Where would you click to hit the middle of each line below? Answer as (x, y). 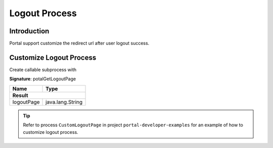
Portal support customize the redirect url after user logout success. (79, 43)
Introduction (29, 31)
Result (20, 95)
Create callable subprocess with (43, 69)
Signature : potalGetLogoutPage (42, 79)
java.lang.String (64, 102)
